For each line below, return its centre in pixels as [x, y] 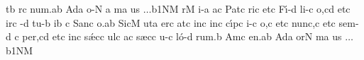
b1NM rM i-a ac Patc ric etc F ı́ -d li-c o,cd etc [251, 8]
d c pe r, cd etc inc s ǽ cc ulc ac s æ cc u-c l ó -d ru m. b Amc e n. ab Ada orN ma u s [174, 36]
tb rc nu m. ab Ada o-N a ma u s [73, 8]
